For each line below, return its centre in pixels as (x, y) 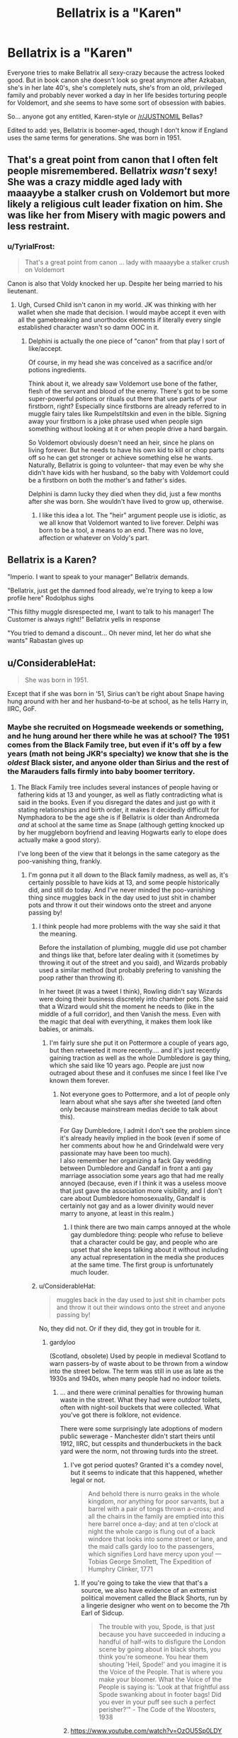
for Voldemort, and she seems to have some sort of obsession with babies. (117, 102)
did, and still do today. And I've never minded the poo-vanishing (121, 890)
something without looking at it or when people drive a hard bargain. (128, 428)
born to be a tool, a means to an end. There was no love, (121, 530)
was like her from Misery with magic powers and (117, 215)
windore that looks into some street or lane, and (158, 1539)
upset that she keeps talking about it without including (149, 1250)
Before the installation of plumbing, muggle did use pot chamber (132, 947)
